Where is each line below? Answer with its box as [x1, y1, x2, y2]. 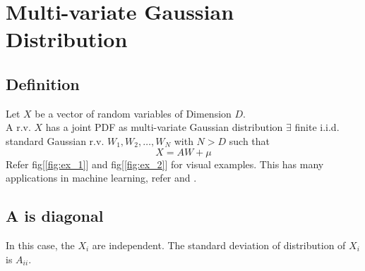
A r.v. [6, 120, 31, 134]
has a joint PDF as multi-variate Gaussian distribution [45, 120, 283, 134]
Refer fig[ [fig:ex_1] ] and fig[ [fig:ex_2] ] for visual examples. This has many [6, 156, 324, 171]
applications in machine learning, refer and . [6, 170, 197, 185]
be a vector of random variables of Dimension [35, 106, 232, 120]
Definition [6, 73, 80, 94]
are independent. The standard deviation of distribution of [92, 237, 346, 252]
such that [229, 133, 270, 148]
